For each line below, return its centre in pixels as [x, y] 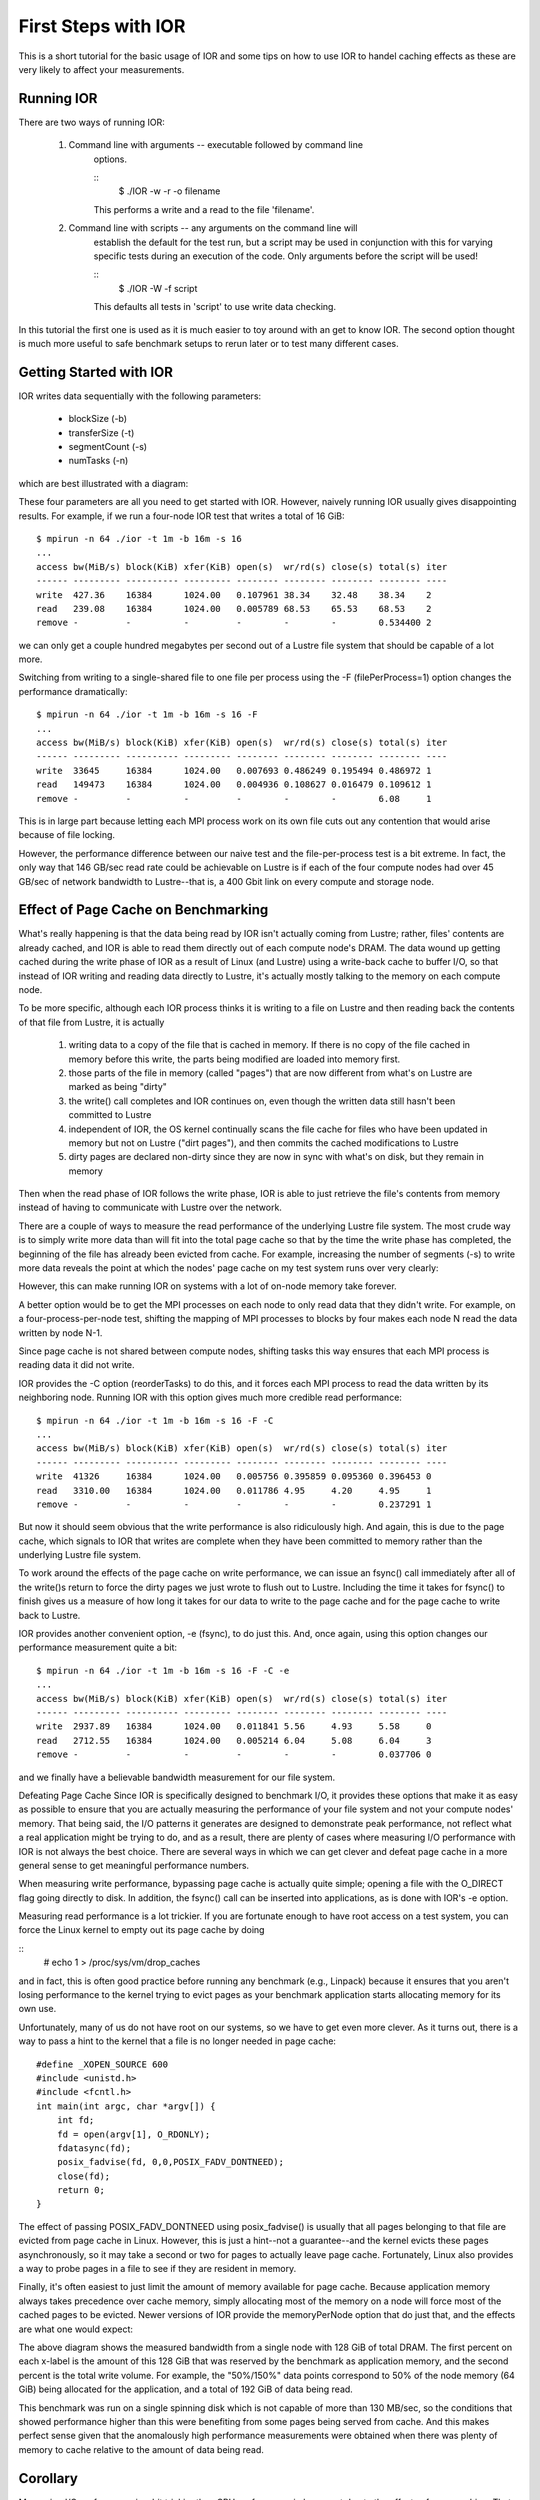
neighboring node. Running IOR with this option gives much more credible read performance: [210, 1397]
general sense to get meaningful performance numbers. [134, 1865]
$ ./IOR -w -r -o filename [169, 191]
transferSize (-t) [101, 432]
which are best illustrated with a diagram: [103, 483]
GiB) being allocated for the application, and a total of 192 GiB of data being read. [186, 2389]
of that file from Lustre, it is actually [91, 1022]
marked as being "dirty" [117, 1087]
